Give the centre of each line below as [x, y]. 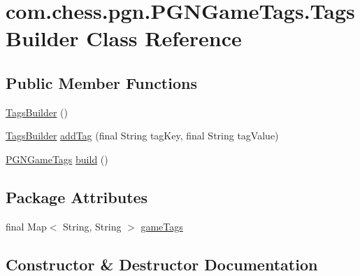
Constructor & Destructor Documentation [162, 264]
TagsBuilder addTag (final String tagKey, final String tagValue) [142, 136]
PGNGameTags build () [57, 159]
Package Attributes [77, 196]
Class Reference [164, 38]
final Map [26, 226]
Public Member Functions [101, 82]
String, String [92, 226]
